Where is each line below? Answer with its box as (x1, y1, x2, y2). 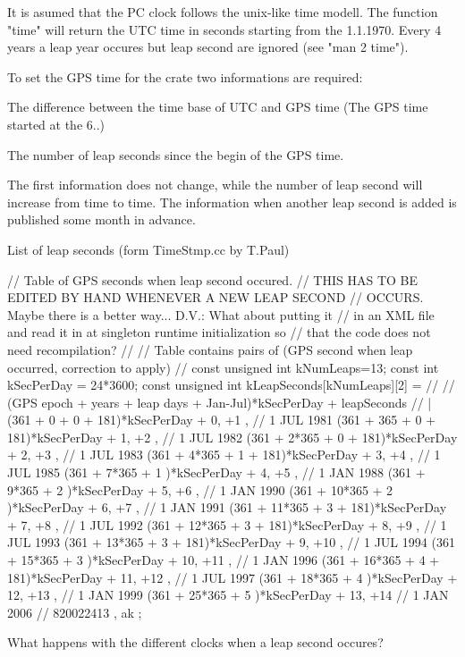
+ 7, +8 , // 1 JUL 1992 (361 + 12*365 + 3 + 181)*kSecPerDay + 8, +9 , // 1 (7, 515, 447, 534)
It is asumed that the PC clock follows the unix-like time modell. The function (7, 3, 438, 21)
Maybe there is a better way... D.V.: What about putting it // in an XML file (7, 305, 435, 324)
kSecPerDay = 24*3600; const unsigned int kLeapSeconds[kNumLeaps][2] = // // (7, 375, 455, 394)
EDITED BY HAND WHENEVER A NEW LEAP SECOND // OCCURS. (7, 288, 424, 307)
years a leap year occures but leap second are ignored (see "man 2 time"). (7, 38, 409, 56)
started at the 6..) (7, 114, 106, 133)
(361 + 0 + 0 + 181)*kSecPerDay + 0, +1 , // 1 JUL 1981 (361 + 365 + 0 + (7, 410, 436, 429)
